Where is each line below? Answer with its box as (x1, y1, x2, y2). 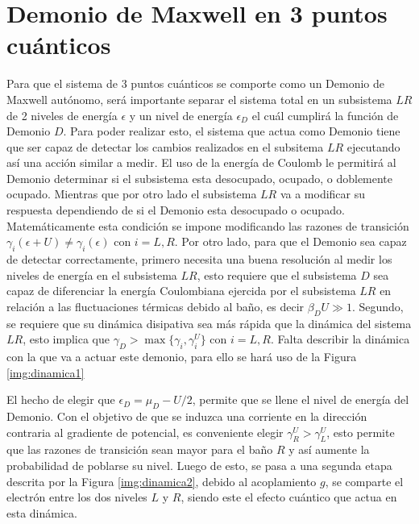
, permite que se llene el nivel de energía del (192, 391, 409, 408)
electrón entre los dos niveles (6, 489, 147, 505)
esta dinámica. (6, 504, 77, 521)
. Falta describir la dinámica (270, 331, 410, 347)
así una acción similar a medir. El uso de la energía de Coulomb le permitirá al (6, 154, 396, 171)
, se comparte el (325, 472, 404, 489)
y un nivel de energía (129, 106, 233, 123)
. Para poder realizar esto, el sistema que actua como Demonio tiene (63, 123, 400, 139)
